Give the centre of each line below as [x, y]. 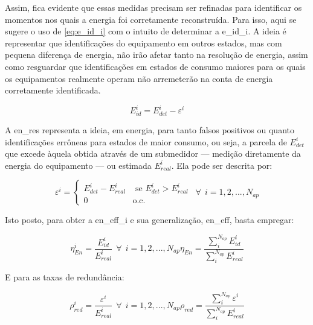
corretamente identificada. [53, 90]
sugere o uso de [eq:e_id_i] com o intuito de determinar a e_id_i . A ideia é [146, 31]
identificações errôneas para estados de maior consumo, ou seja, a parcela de [146, 141]
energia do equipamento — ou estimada [78, 165]
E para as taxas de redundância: [65, 277]
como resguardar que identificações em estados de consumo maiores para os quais [155, 66]
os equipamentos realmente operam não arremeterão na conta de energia [139, 78]
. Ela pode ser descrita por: [222, 165]
